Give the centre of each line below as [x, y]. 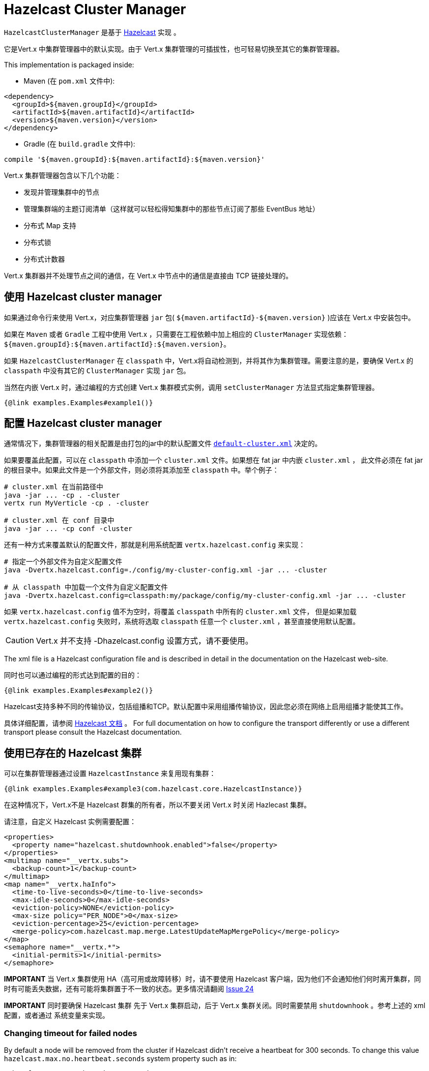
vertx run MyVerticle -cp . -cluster [77, 503]
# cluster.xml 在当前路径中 [54, 487]
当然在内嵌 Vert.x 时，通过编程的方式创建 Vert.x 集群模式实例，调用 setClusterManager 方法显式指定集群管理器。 [191, 387]
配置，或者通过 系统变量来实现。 [57, 1015]
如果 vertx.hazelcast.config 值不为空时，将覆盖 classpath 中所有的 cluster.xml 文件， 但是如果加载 [180, 612]
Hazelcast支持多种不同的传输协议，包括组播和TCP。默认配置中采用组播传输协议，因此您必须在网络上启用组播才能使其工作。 [206, 707]
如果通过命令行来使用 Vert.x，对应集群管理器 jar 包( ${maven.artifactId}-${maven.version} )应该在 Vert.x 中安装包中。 [210, 317]
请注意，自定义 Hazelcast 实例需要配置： [70, 822]
